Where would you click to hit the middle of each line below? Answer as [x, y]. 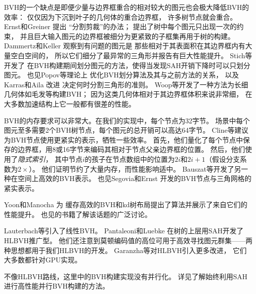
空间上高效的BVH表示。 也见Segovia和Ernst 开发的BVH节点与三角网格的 [134, 178]
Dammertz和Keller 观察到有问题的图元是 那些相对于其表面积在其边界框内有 [125, 46]
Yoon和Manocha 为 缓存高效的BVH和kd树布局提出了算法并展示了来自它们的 [126, 204]
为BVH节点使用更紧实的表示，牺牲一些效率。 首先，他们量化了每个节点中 [124, 139]
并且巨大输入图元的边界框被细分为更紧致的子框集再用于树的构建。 [127, 36]
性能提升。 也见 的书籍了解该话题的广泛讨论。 [78, 214]
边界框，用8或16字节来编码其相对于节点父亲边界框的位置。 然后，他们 [131, 149]
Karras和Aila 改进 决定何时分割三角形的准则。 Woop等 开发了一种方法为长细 [126, 84]
